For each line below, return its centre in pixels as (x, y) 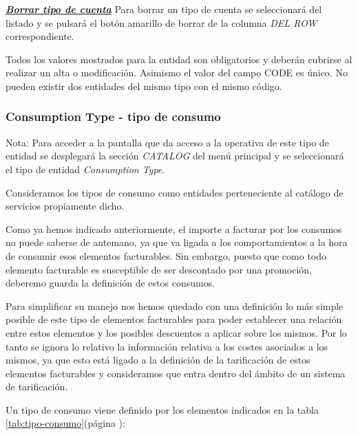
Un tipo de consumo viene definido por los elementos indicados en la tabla (162, 409)
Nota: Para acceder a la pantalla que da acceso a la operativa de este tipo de (167, 142)
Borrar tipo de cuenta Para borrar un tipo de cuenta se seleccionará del (164, 9)
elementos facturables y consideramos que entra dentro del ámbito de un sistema (176, 373)
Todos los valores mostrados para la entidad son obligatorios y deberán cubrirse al (179, 59)
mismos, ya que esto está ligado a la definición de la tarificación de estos (158, 360)
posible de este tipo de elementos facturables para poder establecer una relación (174, 319)
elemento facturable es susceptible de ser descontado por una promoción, (159, 269)
